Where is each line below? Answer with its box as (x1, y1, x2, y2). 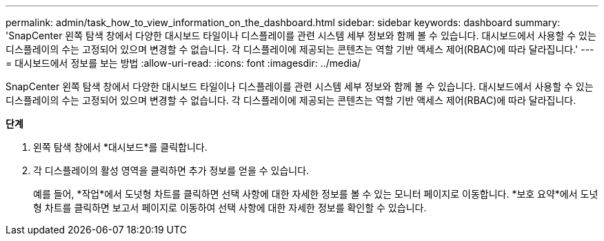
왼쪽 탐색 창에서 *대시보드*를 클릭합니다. (33, 141, 208, 153)
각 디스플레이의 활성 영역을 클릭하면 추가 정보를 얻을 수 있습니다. (33, 165, 310, 176)
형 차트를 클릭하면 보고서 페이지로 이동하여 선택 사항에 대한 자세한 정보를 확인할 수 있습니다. (33, 202, 427, 213)
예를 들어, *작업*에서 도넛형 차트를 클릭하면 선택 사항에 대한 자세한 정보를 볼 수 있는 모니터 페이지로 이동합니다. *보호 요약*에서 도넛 (33, 188, 598, 200)
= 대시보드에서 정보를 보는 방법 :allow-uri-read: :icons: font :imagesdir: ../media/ (6, 57, 361, 69)
